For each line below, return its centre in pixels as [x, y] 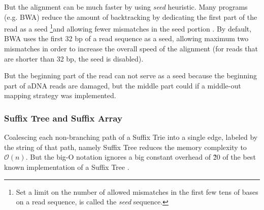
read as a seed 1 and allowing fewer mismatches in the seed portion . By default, [128, 28]
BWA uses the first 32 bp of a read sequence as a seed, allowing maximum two [126, 38]
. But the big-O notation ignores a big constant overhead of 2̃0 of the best [141, 157]
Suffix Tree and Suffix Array [63, 118]
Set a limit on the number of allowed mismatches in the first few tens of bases [137, 191]
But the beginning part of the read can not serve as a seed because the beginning [130, 76]
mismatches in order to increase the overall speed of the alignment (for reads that [131, 49]
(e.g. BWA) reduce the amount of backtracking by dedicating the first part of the [131, 17]
